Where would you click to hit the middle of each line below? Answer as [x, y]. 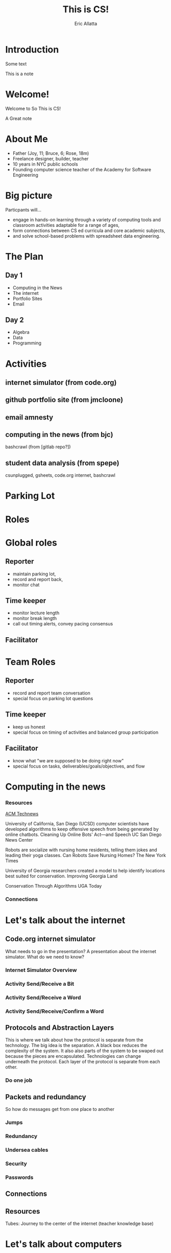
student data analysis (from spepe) [62, 463]
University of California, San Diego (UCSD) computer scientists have [77, 823]
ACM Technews [22, 814]
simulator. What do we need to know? [45, 957]
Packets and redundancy [46, 1097]
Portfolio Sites [27, 298]
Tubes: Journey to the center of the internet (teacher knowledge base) [80, 1223]
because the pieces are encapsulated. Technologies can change [73, 1056]
